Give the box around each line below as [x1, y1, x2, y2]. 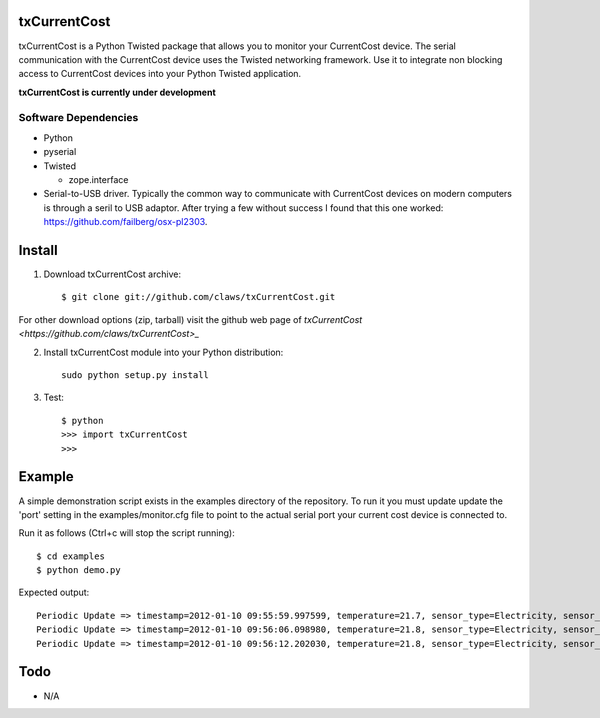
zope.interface [68, 174, 129, 185]
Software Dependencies [18, 111, 139, 125]
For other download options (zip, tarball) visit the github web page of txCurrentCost [18, 313, 363, 325]
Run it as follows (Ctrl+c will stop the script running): [18, 527, 235, 539]
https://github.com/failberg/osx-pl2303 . [43, 216, 208, 228]
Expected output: [18, 586, 90, 599]
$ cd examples [36, 550, 105, 562]
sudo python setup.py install [61, 370, 210, 381]
